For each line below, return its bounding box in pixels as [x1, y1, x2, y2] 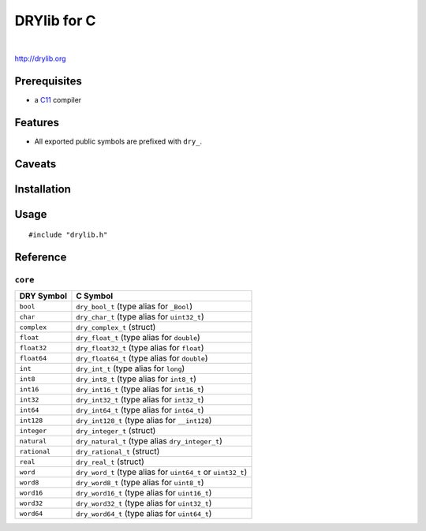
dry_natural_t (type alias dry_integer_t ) [76, 436, 222, 447]
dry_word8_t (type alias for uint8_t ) [76, 477, 204, 488]
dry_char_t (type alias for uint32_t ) [76, 312, 204, 323]
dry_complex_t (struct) [76, 322, 156, 333]
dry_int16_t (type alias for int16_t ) [76, 383, 204, 395]
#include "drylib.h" [28, 230, 108, 240]
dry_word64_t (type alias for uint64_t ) [76, 508, 212, 519]
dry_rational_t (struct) [76, 446, 160, 457]
